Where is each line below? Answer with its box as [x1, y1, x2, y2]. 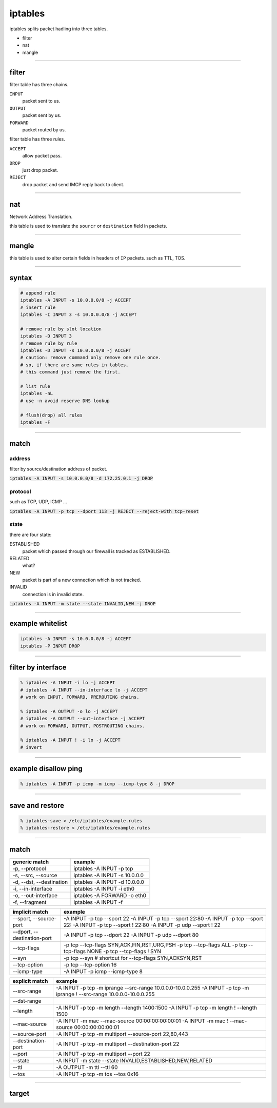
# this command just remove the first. [20, 369, 121, 375]
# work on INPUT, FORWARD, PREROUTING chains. [20, 694, 140, 700]
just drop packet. [22, 167, 58, 173]
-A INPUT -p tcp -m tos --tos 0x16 [55, 1070, 138, 1077]
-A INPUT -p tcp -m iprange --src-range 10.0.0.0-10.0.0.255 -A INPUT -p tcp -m [55, 984, 249, 991]
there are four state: [9, 531, 52, 538]
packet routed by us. [22, 126, 66, 133]
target [9, 1089, 30, 1098]
